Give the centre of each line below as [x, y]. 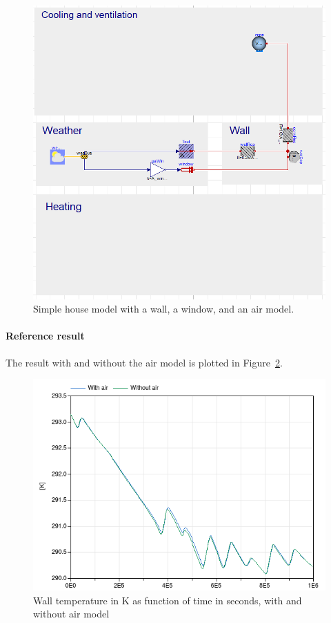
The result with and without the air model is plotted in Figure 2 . [144, 362]
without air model [71, 614]
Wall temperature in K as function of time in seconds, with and [168, 600]
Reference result [45, 336]
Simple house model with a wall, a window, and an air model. [164, 309]
